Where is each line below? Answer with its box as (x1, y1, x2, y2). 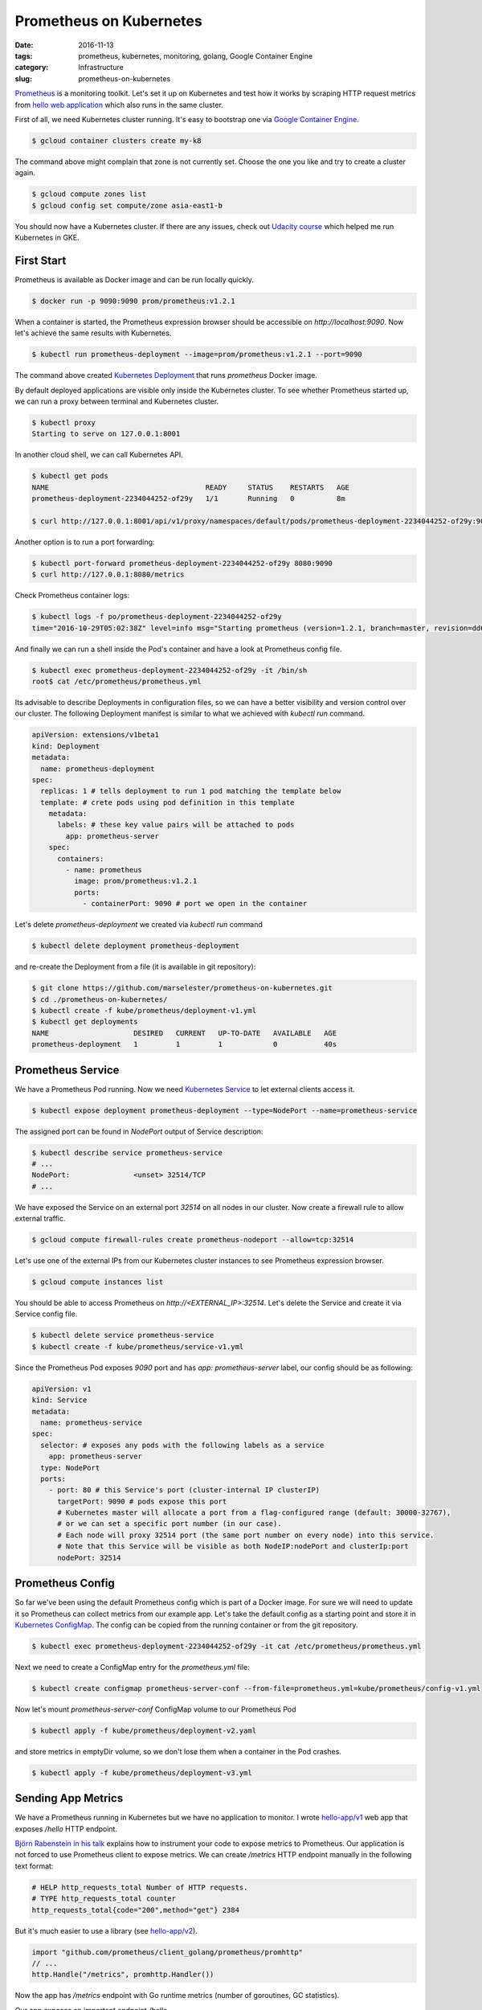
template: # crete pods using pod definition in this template (40, 798, 295, 807)
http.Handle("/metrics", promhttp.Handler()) (31, 1970, 214, 1979)
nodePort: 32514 (57, 1553, 121, 1562)
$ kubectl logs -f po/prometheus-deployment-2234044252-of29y (31, 612, 282, 621)
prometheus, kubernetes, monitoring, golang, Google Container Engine (78, 51, 313, 60)
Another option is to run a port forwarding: (14, 537, 155, 547)
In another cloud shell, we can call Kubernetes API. (14, 450, 184, 460)
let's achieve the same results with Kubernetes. (14, 328, 172, 338)
